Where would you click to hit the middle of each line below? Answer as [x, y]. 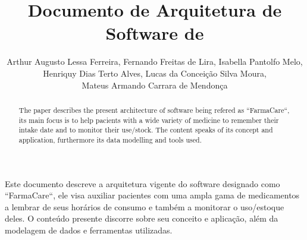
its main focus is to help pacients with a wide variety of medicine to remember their [149, 120]
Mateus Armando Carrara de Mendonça [155, 85]
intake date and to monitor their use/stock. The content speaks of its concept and [146, 130]
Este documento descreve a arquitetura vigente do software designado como [142, 183]
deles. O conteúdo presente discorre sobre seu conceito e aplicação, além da [142, 218]
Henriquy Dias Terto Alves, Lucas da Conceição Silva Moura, [155, 73]
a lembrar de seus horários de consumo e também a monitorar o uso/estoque [145, 206]
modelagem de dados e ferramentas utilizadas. [89, 230]
